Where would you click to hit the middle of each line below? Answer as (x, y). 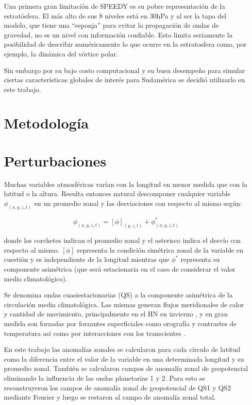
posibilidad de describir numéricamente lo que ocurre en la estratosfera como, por (125, 44)
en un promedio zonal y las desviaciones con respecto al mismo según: (138, 203)
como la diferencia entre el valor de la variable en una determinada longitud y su (124, 359)
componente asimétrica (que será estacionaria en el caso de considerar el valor (120, 269)
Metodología (46, 122)
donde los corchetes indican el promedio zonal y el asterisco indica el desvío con (122, 240)
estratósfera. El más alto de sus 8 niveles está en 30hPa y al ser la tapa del (115, 15)
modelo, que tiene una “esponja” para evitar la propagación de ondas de (111, 25)
